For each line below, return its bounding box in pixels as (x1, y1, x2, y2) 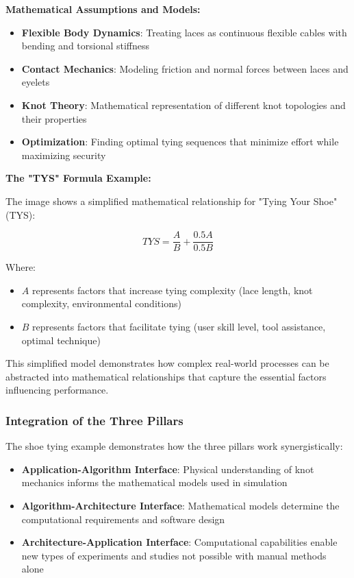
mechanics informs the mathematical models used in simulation (21, 475, 288, 490)
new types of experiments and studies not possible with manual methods (21, 548, 327, 562)
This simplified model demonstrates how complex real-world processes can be (5, 356, 329, 370)
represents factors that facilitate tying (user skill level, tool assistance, (32, 319, 326, 333)
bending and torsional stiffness (21, 38, 150, 53)
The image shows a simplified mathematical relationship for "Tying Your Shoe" (5, 193, 338, 208)
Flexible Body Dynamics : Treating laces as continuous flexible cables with (21, 25, 347, 39)
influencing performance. (5, 383, 109, 397)
